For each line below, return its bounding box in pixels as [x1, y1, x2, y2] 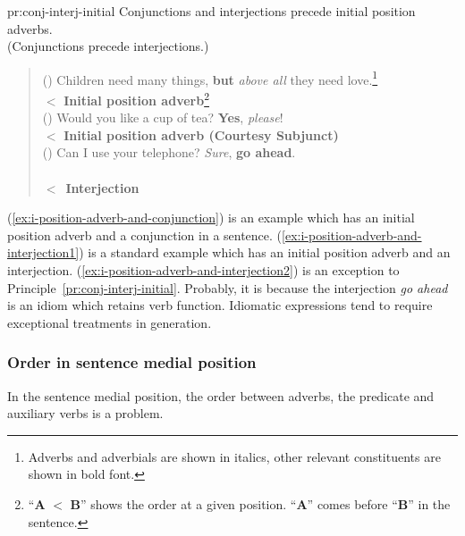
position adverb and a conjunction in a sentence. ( [7, 225, 283, 244]
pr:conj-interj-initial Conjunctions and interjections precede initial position [7, 2, 416, 20]
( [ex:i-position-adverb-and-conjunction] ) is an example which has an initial [7, 208, 415, 227]
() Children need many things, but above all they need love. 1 [42, 67, 378, 88]
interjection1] [7, 243, 80, 262]
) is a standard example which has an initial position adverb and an [79, 243, 451, 262]
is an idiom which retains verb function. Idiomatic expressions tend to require [7, 296, 433, 314]
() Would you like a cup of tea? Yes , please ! [42, 108, 283, 127]
